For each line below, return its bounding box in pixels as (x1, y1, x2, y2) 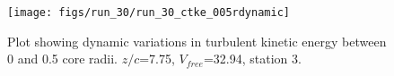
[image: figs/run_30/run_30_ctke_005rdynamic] (7, 6, 290, 19)
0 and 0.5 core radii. (7, 49, 118, 68)
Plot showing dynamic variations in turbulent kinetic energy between (7, 31, 387, 50)
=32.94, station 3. (203, 49, 302, 68)
